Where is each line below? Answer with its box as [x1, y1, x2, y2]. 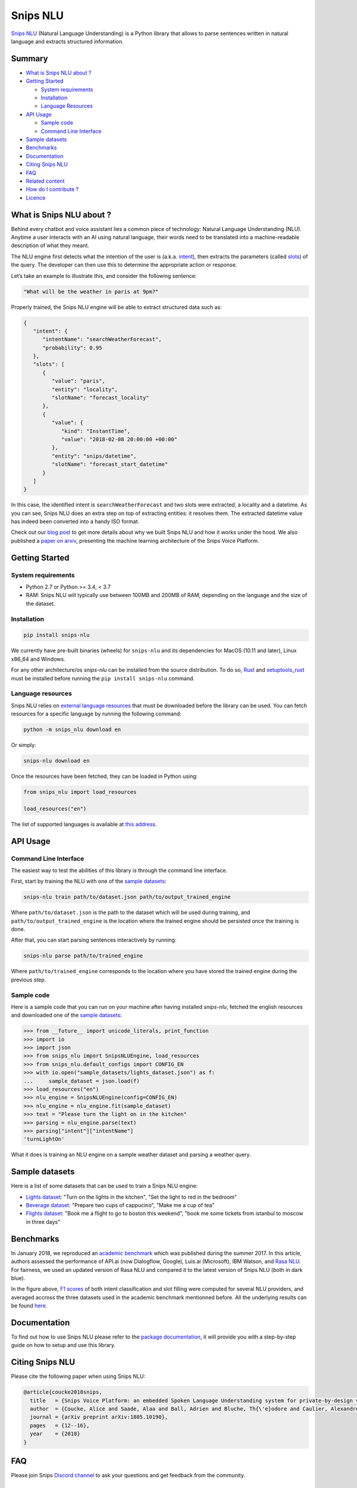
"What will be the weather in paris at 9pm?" [23, 288, 159, 295]
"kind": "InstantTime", [61, 427, 131, 434]
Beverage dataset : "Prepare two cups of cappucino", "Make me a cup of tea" [26, 1202, 215, 1209]
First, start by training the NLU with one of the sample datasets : [11, 878, 167, 885]
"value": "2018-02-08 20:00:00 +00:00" [61, 436, 178, 443]
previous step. [11, 976, 46, 983]
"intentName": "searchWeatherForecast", [42, 336, 162, 343]
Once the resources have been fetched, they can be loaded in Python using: [11, 773, 198, 780]
